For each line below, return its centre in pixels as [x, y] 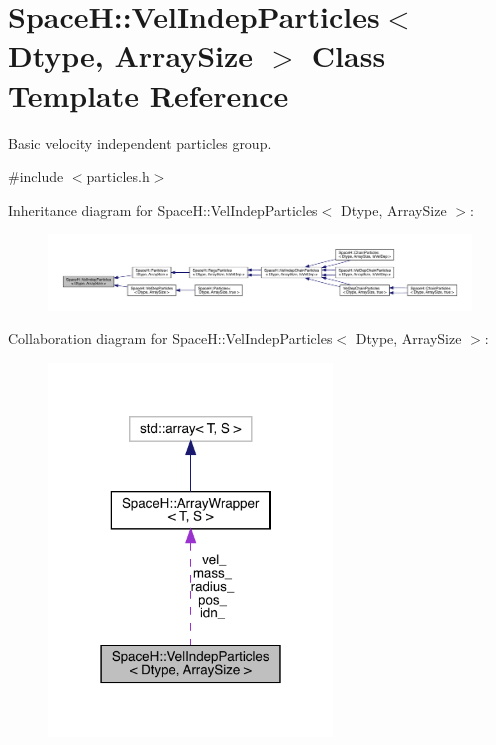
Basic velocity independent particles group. [140, 142]
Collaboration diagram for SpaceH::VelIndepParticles [170, 338]
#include [36, 176]
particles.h [118, 176]
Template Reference [148, 94]
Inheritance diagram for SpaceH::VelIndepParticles [163, 209]
